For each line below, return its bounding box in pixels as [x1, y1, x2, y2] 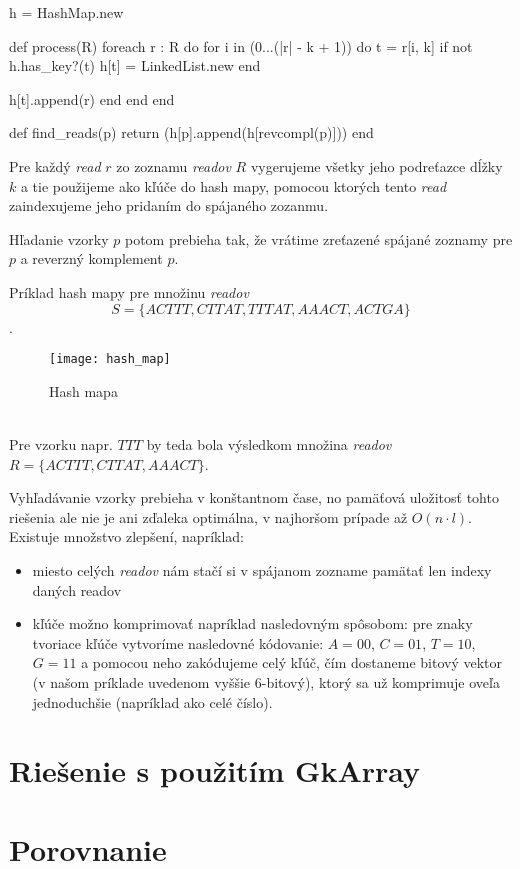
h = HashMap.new [9, 2, 124, 22]
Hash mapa [49, 380, 118, 401]
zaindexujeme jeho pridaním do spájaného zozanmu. [9, 195, 329, 216]
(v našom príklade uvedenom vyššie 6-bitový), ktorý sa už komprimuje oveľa [32, 671, 500, 692]
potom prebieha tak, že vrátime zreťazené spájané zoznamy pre [124, 228, 513, 249]
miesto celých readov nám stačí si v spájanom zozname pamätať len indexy [32, 559, 492, 580]
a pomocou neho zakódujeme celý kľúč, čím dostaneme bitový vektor [81, 652, 502, 673]
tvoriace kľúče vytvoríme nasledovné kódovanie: [32, 632, 324, 653]
